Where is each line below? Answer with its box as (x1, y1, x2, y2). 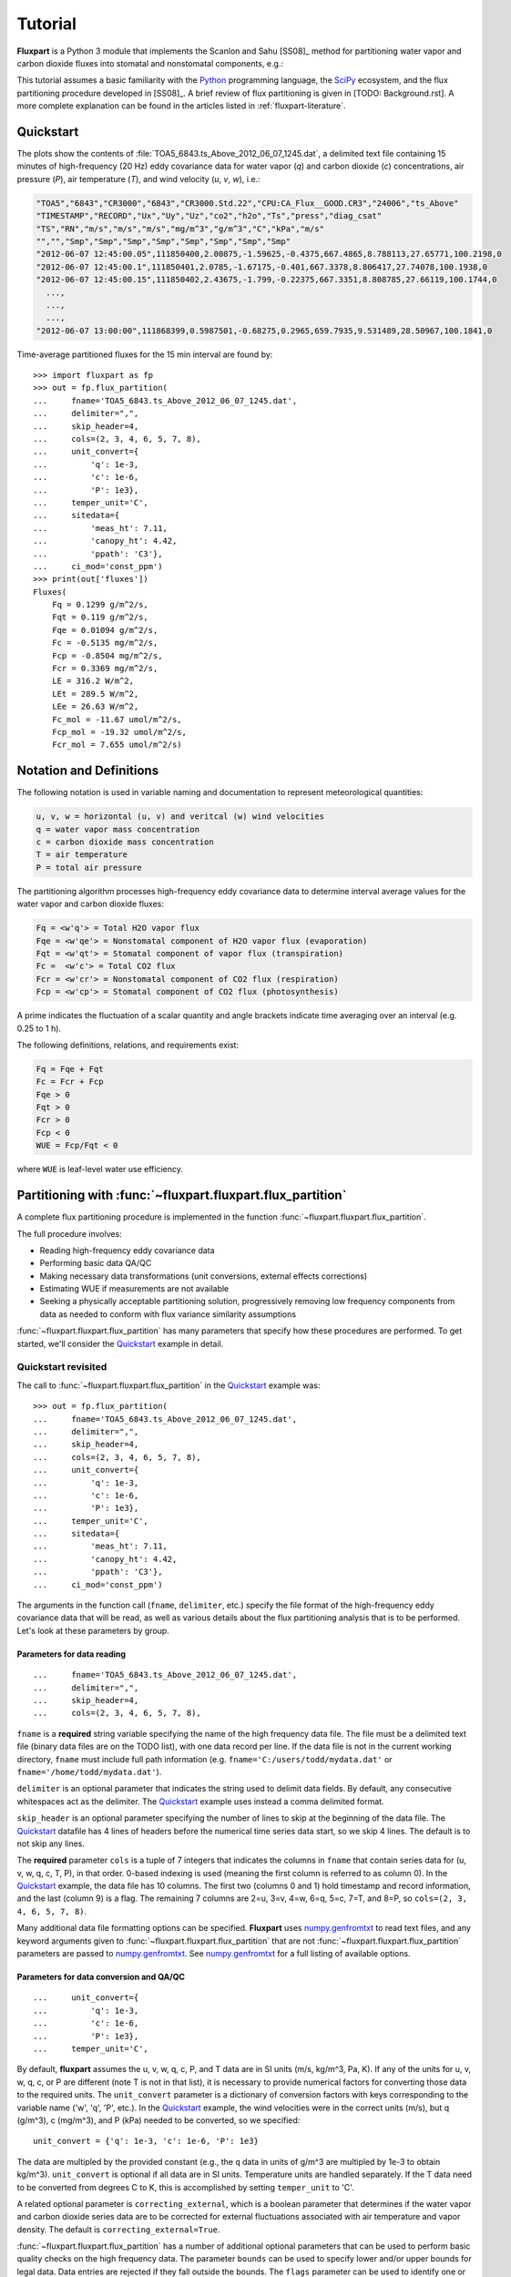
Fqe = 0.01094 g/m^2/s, (51, 625, 158, 635)
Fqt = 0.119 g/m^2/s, (51, 612, 149, 623)
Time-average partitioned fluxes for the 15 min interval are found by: (16, 349, 273, 360)
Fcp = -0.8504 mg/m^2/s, (51, 650, 163, 660)
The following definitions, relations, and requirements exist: (16, 1039, 240, 1050)
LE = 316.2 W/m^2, (51, 676, 135, 687)
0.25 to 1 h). (16, 1023, 62, 1034)
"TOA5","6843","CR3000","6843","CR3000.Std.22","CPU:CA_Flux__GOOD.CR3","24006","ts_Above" (36, 198, 459, 209)
